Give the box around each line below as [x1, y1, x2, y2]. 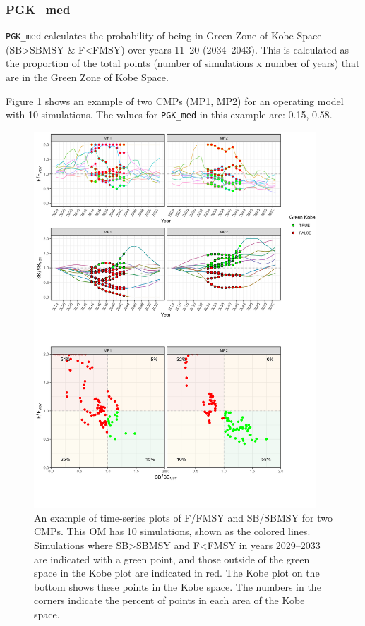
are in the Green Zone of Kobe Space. [6, 70, 169, 85]
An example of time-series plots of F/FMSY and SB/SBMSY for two [34, 510, 333, 524]
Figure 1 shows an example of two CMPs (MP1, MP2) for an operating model [6, 93, 344, 108]
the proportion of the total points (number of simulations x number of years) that [6, 56, 360, 70]
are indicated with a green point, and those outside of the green [34, 551, 310, 566]
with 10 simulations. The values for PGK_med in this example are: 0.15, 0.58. [6, 107, 333, 122]
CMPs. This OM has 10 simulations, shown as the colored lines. [34, 524, 311, 539]
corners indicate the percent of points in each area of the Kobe [34, 593, 305, 608]
